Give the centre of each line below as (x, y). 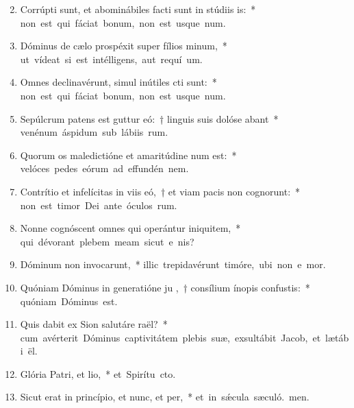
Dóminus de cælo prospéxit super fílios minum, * (124, 46)
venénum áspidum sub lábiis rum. (94, 132)
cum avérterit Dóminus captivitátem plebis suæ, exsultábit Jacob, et (170, 337)
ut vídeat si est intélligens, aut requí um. (111, 59)
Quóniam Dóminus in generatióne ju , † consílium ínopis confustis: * (165, 287)
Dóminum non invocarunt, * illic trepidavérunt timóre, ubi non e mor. (173, 264)
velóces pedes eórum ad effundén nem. (104, 168)
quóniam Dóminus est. (69, 301)
